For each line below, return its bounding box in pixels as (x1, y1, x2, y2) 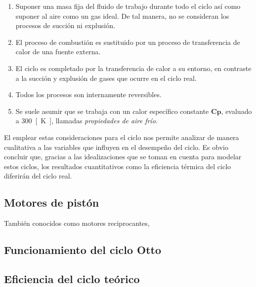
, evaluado (221, 106, 252, 116)
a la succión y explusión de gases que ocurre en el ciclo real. (15, 72, 197, 83)
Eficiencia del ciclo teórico (4, 271, 140, 286)
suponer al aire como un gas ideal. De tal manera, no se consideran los (15, 10, 229, 21)
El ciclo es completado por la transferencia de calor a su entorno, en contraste (15, 63, 252, 73)
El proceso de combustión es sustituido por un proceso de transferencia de (15, 36, 240, 47)
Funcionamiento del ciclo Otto (4, 242, 162, 257)
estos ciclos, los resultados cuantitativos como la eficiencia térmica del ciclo (4, 161, 231, 171)
